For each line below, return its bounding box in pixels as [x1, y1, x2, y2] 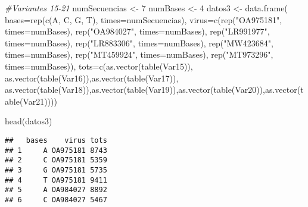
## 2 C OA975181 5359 [5, 156, 107, 165]
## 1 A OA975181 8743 [5, 146, 107, 155]
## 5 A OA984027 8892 [5, 186, 107, 195]
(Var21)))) [19, 95, 57, 107]
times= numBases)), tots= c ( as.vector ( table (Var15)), [5, 59, 193, 72]
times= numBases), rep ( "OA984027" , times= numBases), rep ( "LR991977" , [5, 25, 270, 37]
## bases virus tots [5, 136, 107, 145]
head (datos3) [5, 115, 52, 127]
